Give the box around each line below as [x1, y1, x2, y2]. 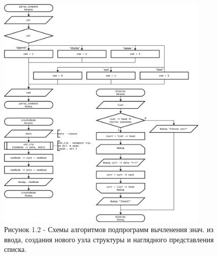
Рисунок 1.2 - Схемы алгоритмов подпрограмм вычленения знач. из [4, 223, 214, 234]
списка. [4, 244, 27, 254]
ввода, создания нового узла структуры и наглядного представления [4, 234, 214, 244]
